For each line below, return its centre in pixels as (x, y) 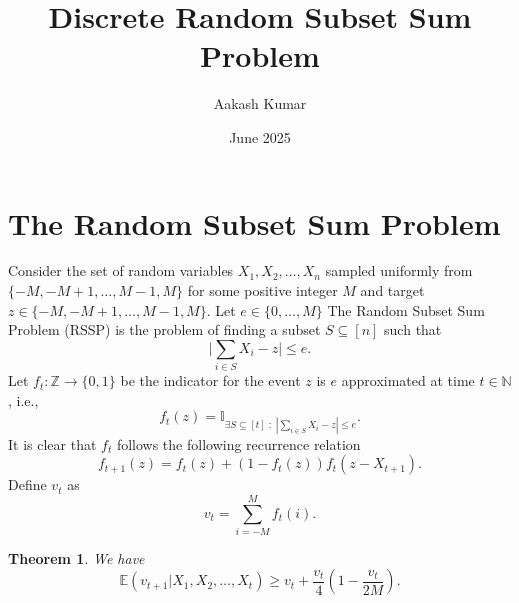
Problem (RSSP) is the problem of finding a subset (164, 329)
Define (27, 484)
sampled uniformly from (399, 270)
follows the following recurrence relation (238, 443)
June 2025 (260, 136)
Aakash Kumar (260, 103)
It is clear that (52, 443)
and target (392, 290)
